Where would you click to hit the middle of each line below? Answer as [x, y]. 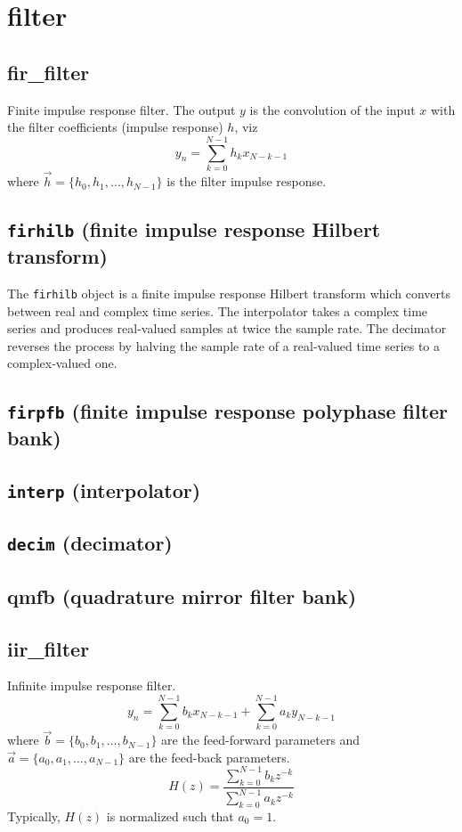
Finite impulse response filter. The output [122, 109]
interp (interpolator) [104, 490]
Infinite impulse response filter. [92, 685]
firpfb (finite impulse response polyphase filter [228, 411]
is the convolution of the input [332, 109]
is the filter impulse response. [247, 181]
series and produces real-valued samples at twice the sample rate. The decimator [227, 328]
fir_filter [49, 72]
